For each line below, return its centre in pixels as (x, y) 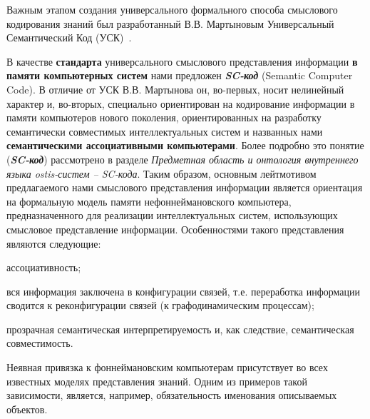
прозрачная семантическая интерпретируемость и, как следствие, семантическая (180, 329)
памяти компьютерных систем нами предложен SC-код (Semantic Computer (180, 75)
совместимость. (40, 343)
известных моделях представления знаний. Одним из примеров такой (157, 381)
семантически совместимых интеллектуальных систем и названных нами (165, 131)
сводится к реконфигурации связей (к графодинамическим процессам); (160, 305)
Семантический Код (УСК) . (69, 37)
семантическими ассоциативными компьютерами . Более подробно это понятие (185, 145)
